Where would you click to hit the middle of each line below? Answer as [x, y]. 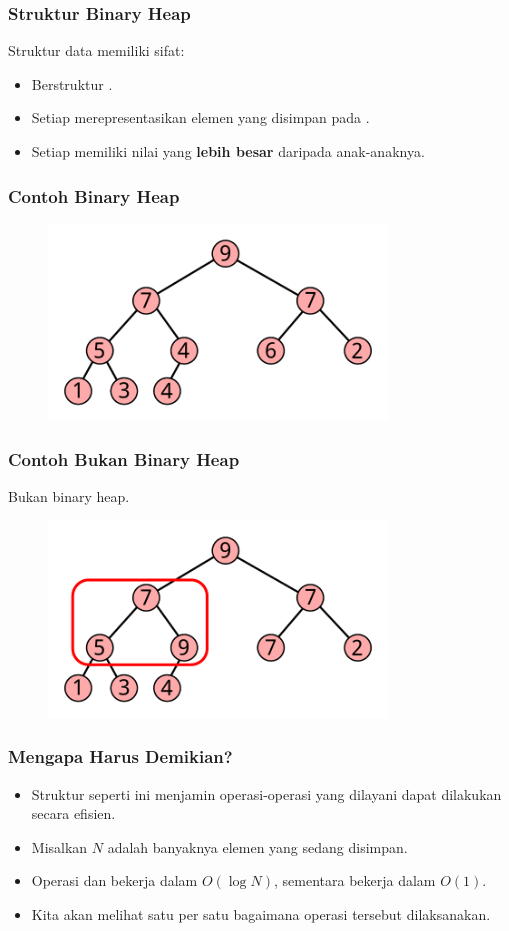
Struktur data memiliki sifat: [96, 50]
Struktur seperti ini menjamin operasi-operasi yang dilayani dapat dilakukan [266, 793]
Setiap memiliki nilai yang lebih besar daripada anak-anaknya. [228, 151]
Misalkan [59, 846]
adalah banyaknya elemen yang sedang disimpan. [257, 846]
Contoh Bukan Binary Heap [124, 459]
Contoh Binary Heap [94, 195]
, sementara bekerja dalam [354, 880]
